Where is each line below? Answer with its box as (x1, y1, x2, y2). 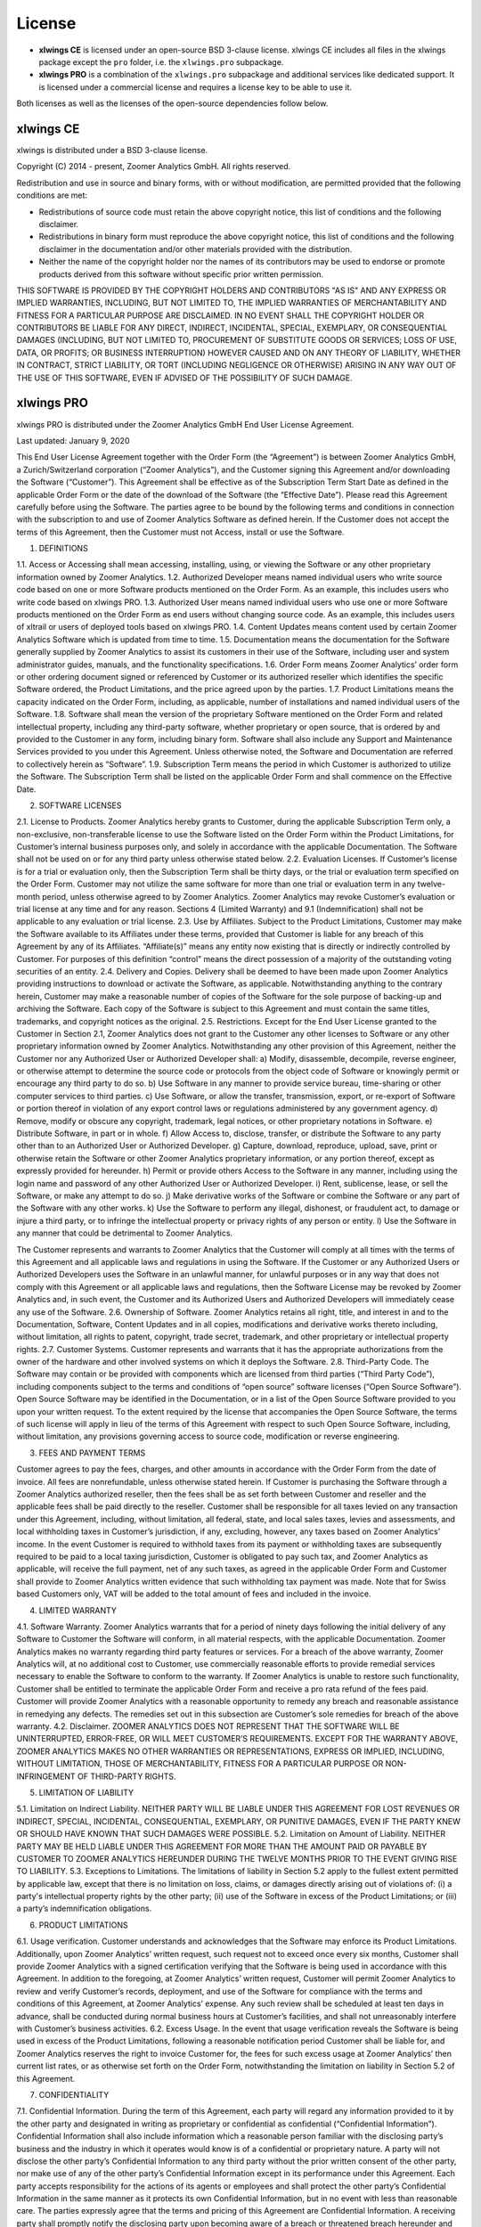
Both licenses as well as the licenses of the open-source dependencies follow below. (16, 98, 329, 109)
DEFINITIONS (38, 543, 88, 554)
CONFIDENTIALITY (38, 2089, 110, 2100)
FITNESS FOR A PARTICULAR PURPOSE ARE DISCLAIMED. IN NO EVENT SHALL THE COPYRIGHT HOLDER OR (16, 310, 425, 321)
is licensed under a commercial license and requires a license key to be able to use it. (38, 81, 352, 93)
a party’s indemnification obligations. (16, 1903, 152, 1914)
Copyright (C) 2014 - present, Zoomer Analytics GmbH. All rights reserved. (16, 161, 291, 172)
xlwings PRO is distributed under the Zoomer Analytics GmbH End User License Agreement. (16, 419, 355, 429)
